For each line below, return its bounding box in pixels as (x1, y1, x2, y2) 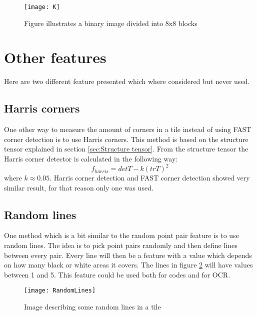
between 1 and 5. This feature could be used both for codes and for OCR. (4, 269, 230, 279)
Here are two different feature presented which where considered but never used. (4, 76, 250, 86)
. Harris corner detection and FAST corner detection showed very (49, 172, 250, 183)
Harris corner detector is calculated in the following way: (4, 153, 178, 163)
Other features (4, 47, 106, 67)
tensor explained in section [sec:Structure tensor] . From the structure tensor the (4, 143, 248, 154)
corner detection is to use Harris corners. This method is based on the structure (4, 133, 248, 144)
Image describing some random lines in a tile (24, 301, 161, 312)
